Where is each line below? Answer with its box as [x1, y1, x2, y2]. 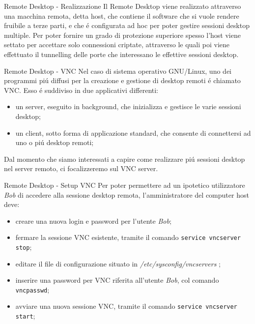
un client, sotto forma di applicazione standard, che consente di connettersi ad [15, 127, 251, 138]
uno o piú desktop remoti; [15, 137, 94, 147]
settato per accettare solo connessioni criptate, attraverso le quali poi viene [4, 39, 230, 50]
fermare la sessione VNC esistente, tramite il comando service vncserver [15, 232, 241, 242]
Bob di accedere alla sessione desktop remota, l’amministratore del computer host [4, 189, 249, 200]
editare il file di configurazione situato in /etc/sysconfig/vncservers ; [15, 258, 221, 268]
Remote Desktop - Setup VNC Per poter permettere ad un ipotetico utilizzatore [4, 179, 245, 190]
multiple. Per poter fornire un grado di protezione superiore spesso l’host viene [4, 29, 241, 40]
